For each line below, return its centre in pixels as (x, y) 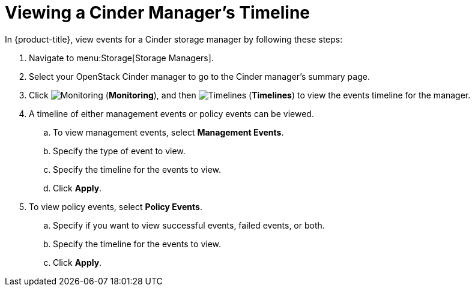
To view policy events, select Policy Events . (116, 206)
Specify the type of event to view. (119, 151)
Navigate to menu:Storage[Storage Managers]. (121, 58)
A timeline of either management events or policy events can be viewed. (171, 113)
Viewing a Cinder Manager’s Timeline (158, 13)
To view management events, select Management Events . (168, 132)
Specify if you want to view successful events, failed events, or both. (189, 225)
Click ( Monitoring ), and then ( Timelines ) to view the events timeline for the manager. (250, 95)
